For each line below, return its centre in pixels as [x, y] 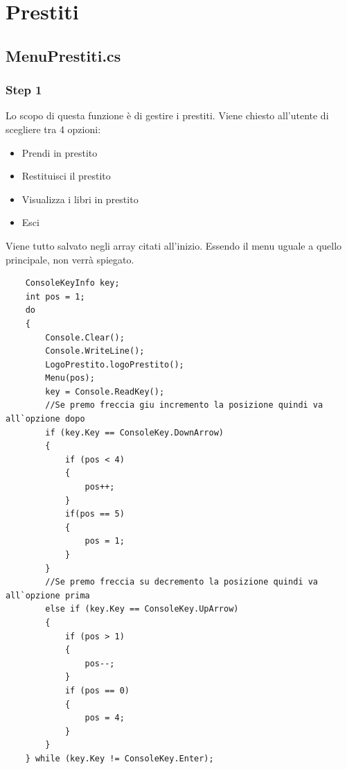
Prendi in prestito [60, 152]
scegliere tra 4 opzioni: [53, 129]
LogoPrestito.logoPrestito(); [115, 364]
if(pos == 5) [95, 514]
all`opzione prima [48, 595]
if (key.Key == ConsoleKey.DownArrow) [134, 432]
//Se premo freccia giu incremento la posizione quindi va [184, 405]
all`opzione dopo [45, 419]
